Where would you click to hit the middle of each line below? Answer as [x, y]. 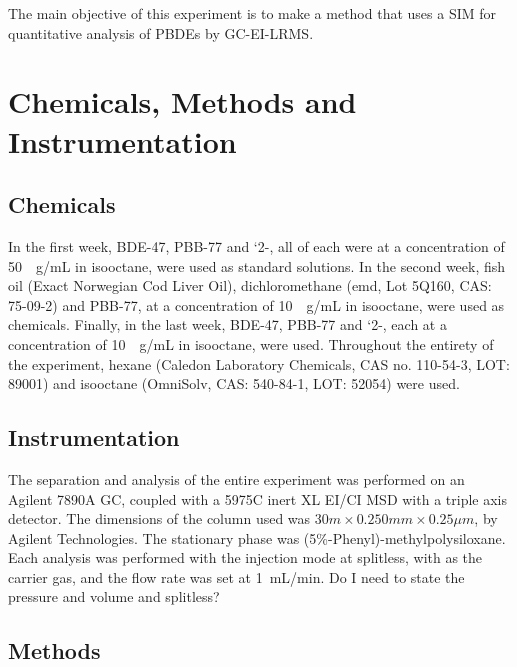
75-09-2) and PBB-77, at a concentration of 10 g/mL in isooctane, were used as [256, 304]
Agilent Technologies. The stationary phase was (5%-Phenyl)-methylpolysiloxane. [257, 537]
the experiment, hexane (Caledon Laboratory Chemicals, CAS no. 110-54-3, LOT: [259, 363]
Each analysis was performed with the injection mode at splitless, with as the [245, 557]
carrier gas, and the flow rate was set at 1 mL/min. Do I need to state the [236, 576]
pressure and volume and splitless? [114, 596]
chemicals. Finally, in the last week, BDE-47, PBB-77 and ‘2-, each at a [227, 324]
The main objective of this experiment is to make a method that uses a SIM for [252, 13]
